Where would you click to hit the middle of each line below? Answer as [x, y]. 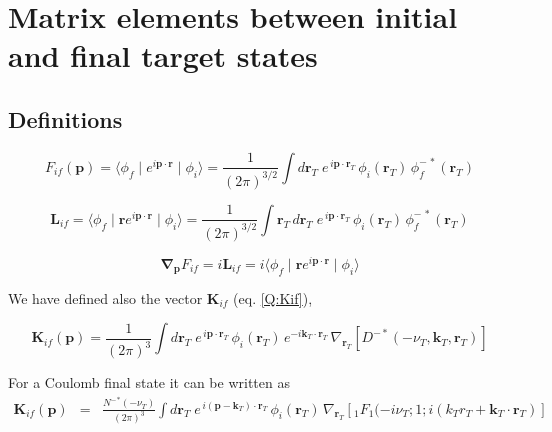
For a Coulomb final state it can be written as [149, 382]
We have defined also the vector [105, 297]
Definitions [65, 118]
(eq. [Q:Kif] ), [273, 297]
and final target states [163, 55]
